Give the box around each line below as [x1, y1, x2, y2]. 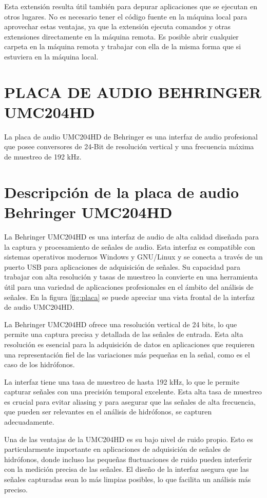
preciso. [4, 484, 28, 494]
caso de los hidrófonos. [4, 359, 75, 370]
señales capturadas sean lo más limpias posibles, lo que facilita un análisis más [4, 474, 251, 485]
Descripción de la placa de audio [4, 181, 239, 202]
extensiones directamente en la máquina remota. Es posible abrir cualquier [4, 31, 239, 42]
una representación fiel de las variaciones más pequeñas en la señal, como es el [4, 349, 250, 360]
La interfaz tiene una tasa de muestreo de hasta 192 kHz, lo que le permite [4, 376, 240, 387]
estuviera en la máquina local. [4, 51, 99, 62]
